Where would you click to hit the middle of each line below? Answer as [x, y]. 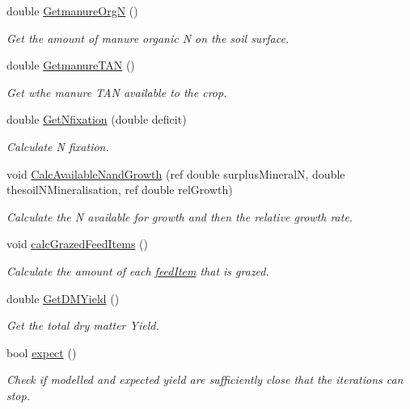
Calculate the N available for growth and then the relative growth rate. [180, 216]
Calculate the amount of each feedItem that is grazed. [138, 270]
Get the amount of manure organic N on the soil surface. [148, 38]
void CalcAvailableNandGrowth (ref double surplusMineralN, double [176, 173]
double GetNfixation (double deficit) [97, 119]
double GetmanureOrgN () [72, 11]
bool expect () [42, 352]
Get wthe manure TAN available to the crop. [117, 92]
